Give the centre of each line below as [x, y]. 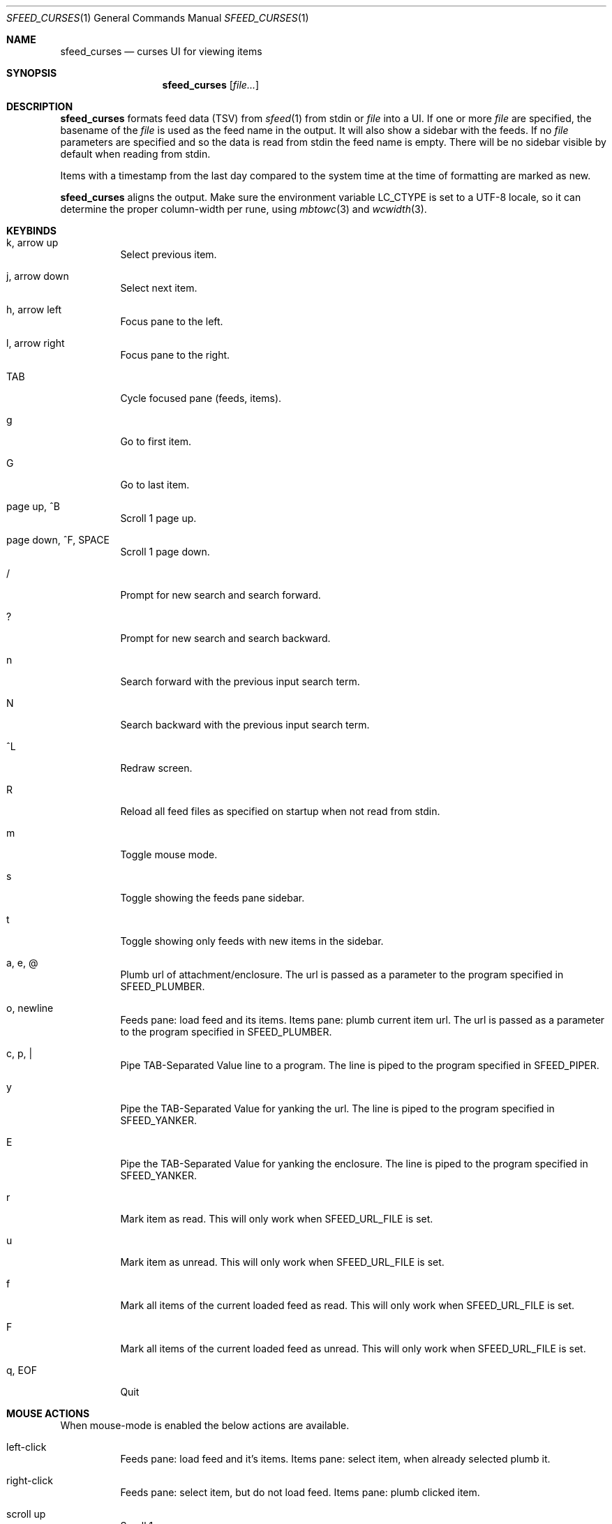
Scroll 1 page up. [158, 518]
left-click [27, 1447]
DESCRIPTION [40, 106]
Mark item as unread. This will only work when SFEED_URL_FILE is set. [282, 1262]
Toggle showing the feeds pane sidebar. [212, 898]
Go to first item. [156, 441]
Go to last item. [155, 485]
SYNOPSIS [32, 73]
